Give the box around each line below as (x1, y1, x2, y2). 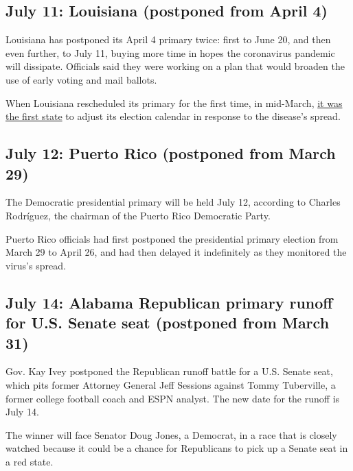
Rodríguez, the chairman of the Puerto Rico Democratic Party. (5, 208, 271, 222)
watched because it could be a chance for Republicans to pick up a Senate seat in (5, 441, 348, 455)
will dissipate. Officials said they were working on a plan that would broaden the (5, 59, 345, 73)
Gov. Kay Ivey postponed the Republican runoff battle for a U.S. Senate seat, (5, 364, 333, 378)
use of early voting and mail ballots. (5, 72, 157, 86)
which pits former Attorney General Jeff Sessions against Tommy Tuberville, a (5, 377, 336, 391)
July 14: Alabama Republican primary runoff (5, 291, 333, 313)
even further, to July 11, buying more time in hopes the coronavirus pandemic (5, 45, 335, 60)
